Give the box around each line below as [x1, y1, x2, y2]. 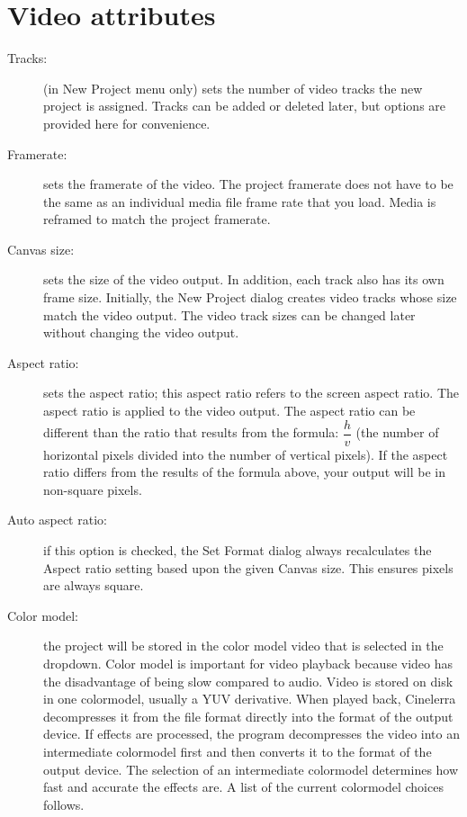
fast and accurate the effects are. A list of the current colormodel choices [43, 777, 444, 796]
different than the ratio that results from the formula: [43, 423, 339, 442]
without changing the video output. [43, 323, 239, 342]
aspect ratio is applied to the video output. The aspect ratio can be [43, 401, 416, 420]
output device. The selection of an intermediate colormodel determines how [43, 759, 459, 778]
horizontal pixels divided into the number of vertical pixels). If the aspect [43, 444, 448, 463]
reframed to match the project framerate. [43, 210, 271, 229]
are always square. [43, 576, 144, 595]
